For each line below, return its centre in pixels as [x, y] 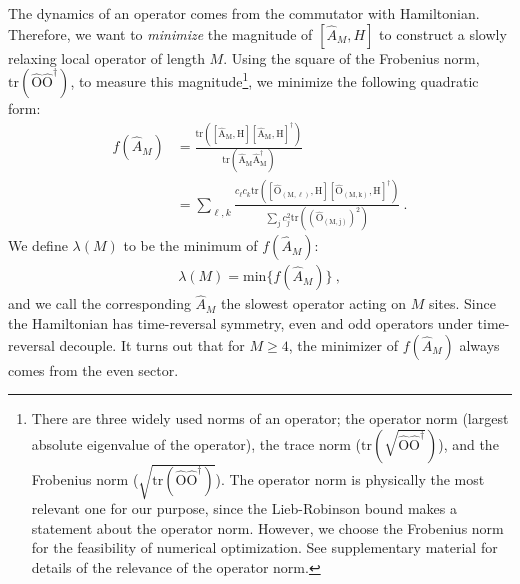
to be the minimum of [190, 245]
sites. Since [462, 303]
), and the [468, 443]
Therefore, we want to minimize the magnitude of [160, 33]
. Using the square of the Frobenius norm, [351, 57]
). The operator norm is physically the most [350, 478]
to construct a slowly [443, 33]
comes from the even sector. [93, 369]
